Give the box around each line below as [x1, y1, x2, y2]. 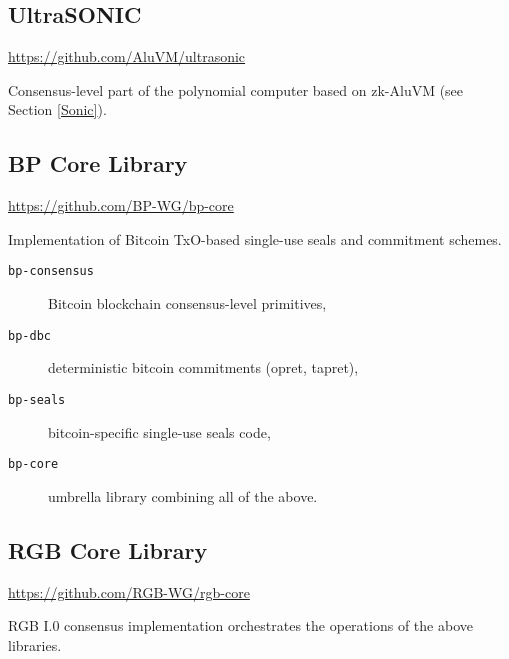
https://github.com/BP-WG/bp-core [8, 195, 234, 216]
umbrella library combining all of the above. [48, 485, 318, 506]
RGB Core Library [8, 534, 208, 565]
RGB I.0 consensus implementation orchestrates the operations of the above [8, 615, 473, 636]
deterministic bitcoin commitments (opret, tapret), [48, 357, 359, 378]
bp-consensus [8, 264, 94, 279]
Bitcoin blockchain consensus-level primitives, [48, 293, 327, 314]
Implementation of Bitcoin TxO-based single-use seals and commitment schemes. [8, 228, 502, 249]
